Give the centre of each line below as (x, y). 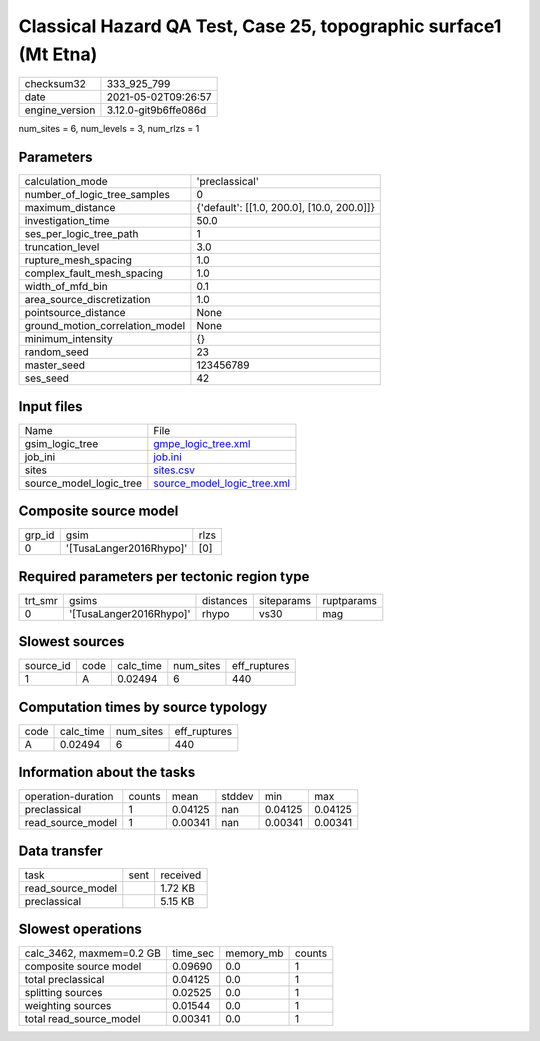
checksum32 (55, 84)
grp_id (39, 535)
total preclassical (64, 980)
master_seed (54, 365)
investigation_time (67, 221)
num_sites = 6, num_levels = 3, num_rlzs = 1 (109, 129)
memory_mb (254, 953)
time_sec (193, 953)
